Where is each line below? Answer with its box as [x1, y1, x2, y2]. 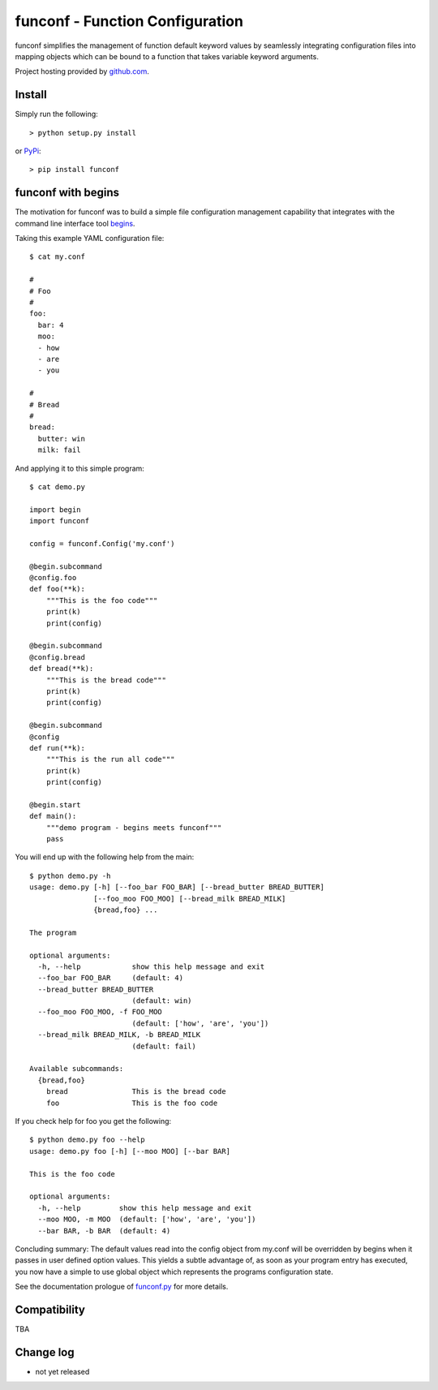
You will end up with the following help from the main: [15, 852, 195, 862]
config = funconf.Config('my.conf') [29, 539, 175, 548]
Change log [15, 1345, 75, 1359]
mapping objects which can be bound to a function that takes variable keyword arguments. [15, 51, 320, 61]
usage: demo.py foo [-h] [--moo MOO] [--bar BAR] [29, 1147, 231, 1155]
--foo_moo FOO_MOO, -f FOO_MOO [37, 1007, 162, 1017]
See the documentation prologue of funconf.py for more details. [15, 1282, 229, 1292]
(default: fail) [131, 1041, 196, 1051]
